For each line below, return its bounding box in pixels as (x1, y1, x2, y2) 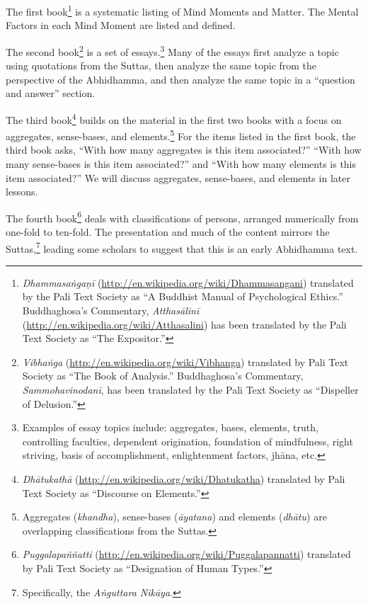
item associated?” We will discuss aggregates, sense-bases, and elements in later (6, 170, 350, 185)
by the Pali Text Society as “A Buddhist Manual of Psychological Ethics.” (22, 289, 343, 304)
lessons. (6, 184, 38, 199)
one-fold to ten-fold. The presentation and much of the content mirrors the (6, 224, 330, 239)
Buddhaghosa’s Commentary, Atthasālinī (22, 303, 200, 318)
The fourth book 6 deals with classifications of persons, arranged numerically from (6, 208, 359, 225)
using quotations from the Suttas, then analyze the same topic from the (6, 58, 317, 73)
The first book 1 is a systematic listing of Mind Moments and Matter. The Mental (6, 2, 359, 18)
